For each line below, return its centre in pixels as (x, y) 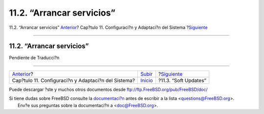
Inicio (147, 80)
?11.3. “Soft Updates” (182, 80)
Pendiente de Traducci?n (34, 58)
